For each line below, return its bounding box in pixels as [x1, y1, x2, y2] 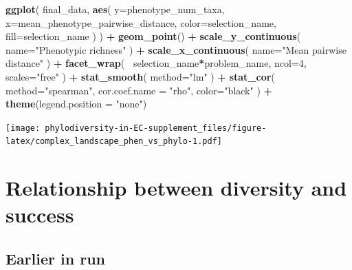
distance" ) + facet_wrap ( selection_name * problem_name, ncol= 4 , [5, 56, 307, 70]
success [5, 200, 74, 229]
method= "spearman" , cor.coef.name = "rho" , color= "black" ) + [5, 83, 273, 97]
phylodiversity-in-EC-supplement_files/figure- [45, 123, 267, 133]
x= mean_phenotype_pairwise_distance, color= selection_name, [5, 15, 276, 30]
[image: [5, 123, 41, 133]
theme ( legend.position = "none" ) [5, 96, 147, 111]
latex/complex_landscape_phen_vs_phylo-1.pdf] [5, 136, 222, 147]
